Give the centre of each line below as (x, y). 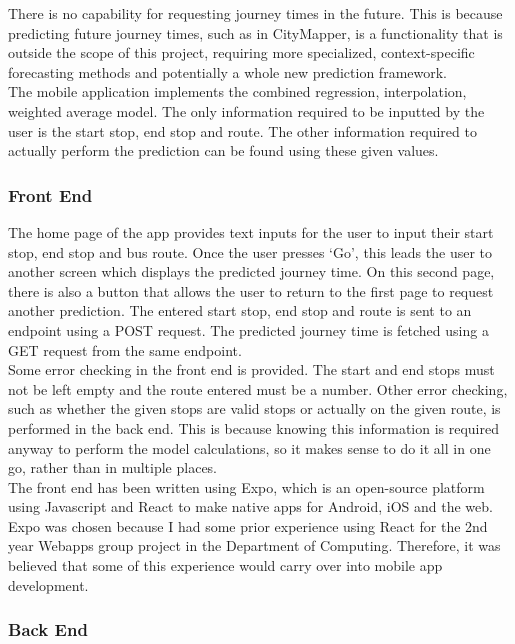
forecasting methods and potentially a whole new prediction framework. (227, 71)
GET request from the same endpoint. (125, 349)
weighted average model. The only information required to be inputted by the (246, 110)
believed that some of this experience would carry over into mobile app (225, 565)
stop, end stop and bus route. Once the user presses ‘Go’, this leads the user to (250, 251)
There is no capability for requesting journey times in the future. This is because (255, 13)
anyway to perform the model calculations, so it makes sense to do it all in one (249, 447)
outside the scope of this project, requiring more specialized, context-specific (241, 52)
